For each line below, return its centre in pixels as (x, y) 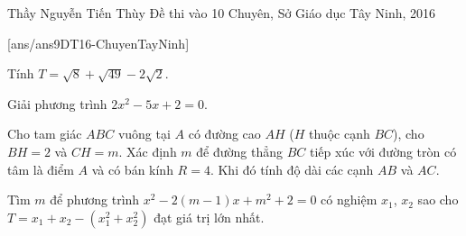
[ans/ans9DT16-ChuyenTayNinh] (98, 43)
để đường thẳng (239, 151)
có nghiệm (349, 200)
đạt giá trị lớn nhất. (209, 217)
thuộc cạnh (340, 134)
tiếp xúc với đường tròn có (383, 151)
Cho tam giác (45, 134)
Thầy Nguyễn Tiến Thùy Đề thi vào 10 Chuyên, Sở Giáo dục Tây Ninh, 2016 (222, 13)
